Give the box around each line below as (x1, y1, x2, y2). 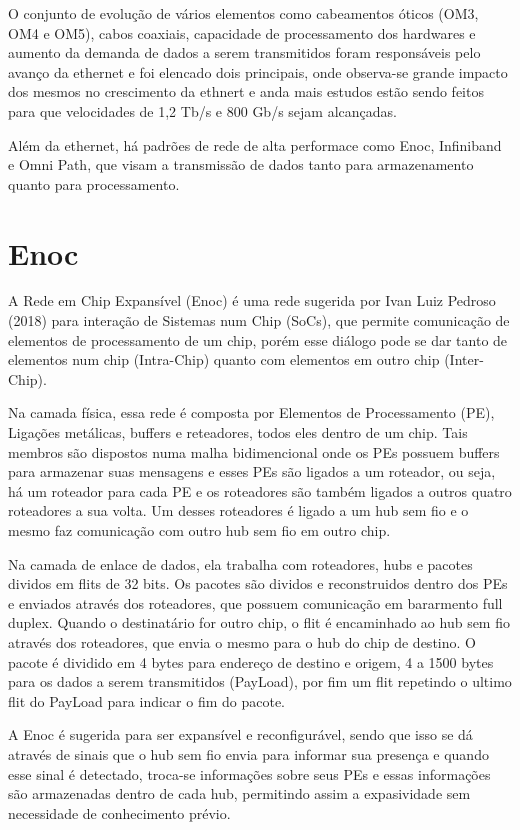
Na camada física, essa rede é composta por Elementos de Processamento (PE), (8, 402, 495, 423)
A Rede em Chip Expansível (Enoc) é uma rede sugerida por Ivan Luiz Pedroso (8, 290, 496, 311)
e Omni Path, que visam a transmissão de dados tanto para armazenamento (8, 154, 474, 175)
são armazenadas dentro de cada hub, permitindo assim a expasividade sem (8, 783, 471, 804)
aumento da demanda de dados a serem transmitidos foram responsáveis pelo (8, 42, 481, 63)
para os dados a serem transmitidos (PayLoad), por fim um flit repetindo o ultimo (8, 671, 512, 692)
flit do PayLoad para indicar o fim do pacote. (8, 690, 285, 711)
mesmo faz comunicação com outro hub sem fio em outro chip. (8, 520, 391, 540)
